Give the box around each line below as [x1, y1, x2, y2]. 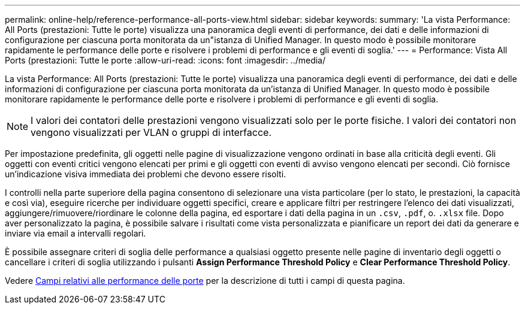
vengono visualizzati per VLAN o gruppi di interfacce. [31, 126, 271, 138]
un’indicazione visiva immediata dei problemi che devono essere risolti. [5, 169, 286, 179]
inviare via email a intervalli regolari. [5, 228, 146, 238]
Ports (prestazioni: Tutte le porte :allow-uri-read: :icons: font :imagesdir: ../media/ [5, 55, 326, 65]
